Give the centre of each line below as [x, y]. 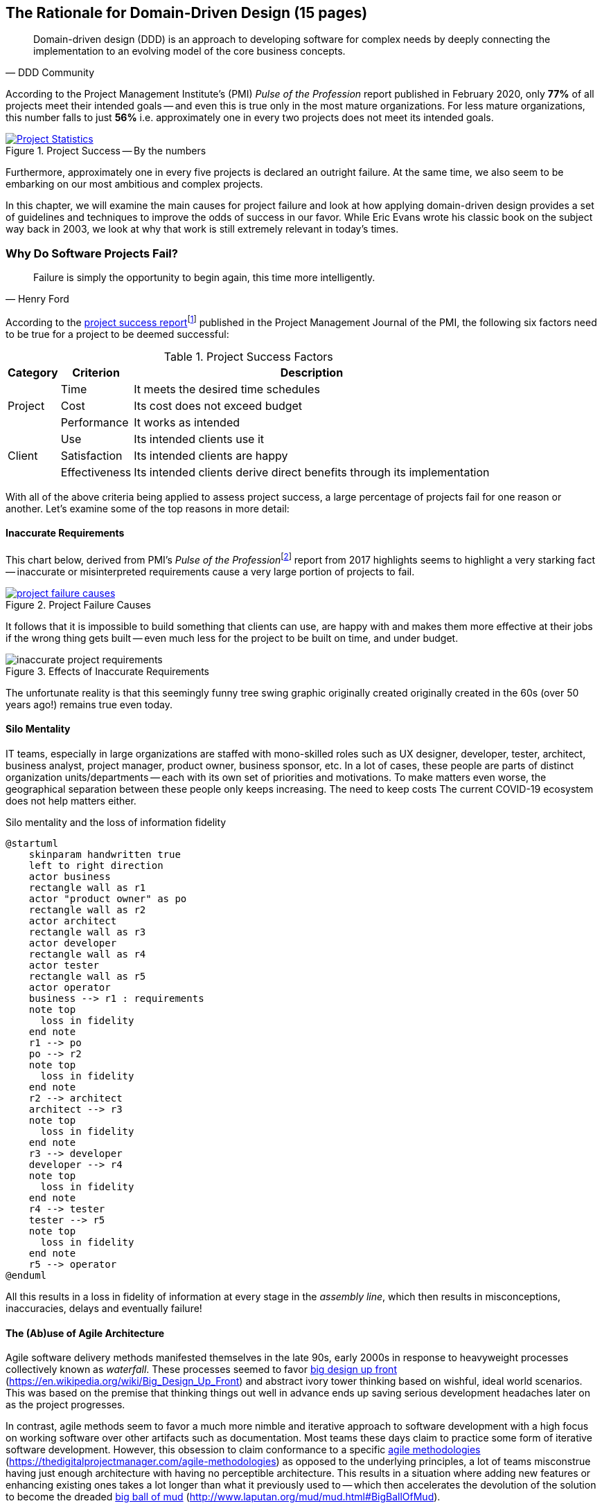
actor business [70, 876]
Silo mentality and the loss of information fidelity [116, 822]
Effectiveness [96, 472]
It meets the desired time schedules [227, 389]
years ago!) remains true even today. [89, 704]
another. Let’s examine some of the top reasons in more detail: [148, 508]
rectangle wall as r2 [87, 909]
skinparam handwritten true [105, 854]
